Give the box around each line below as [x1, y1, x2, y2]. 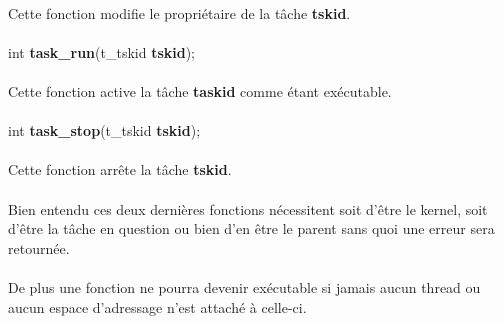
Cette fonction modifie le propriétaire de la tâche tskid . [8, 2, 351, 23]
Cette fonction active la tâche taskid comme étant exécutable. [8, 80, 392, 101]
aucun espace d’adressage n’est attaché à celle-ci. [8, 296, 307, 317]
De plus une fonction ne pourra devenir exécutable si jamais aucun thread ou [8, 276, 481, 297]
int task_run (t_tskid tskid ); [8, 41, 196, 62]
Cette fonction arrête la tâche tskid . [8, 159, 232, 180]
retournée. [8, 237, 70, 258]
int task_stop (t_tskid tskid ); [8, 120, 201, 141]
